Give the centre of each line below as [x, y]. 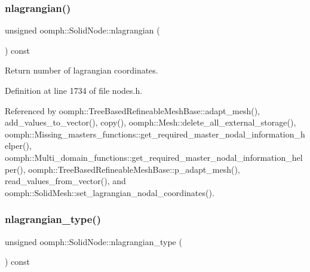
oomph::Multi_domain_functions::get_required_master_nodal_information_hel [154, 157]
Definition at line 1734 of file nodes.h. [74, 90]
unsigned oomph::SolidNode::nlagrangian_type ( [93, 241]
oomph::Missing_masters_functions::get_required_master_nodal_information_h [155, 134]
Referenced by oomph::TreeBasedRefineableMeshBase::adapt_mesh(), [132, 110]
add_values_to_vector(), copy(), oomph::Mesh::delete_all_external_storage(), [151, 122]
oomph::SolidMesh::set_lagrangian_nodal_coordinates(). [110, 192]
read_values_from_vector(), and [65, 181]
